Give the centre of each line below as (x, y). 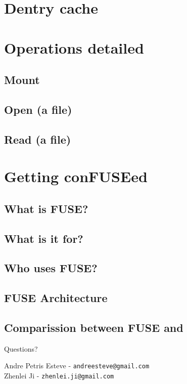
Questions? (21, 348)
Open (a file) (38, 109)
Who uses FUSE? (51, 268)
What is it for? (44, 238)
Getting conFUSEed (76, 176)
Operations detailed (74, 47)
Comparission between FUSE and (94, 327)
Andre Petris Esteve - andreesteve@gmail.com (77, 366)
